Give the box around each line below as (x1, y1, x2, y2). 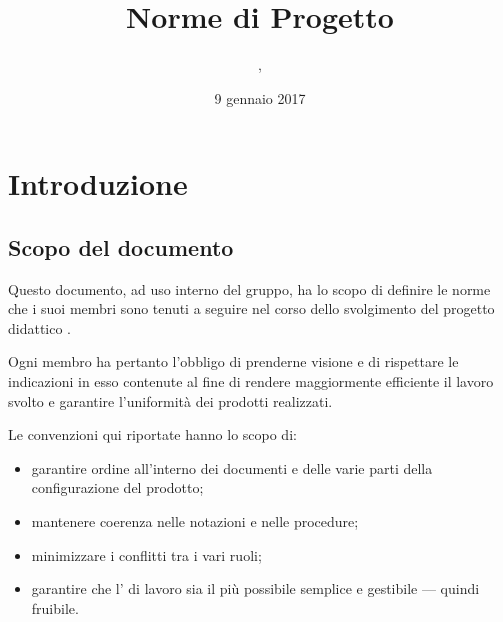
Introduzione (8, 163, 188, 204)
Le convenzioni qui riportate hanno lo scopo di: (8, 424, 297, 445)
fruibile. (31, 597, 79, 618)
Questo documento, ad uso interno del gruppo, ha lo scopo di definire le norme (8, 278, 491, 299)
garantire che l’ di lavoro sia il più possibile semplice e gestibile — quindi (31, 578, 480, 599)
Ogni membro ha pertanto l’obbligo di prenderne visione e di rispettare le (8, 351, 459, 372)
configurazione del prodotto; (31, 477, 204, 498)
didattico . (8, 317, 72, 338)
